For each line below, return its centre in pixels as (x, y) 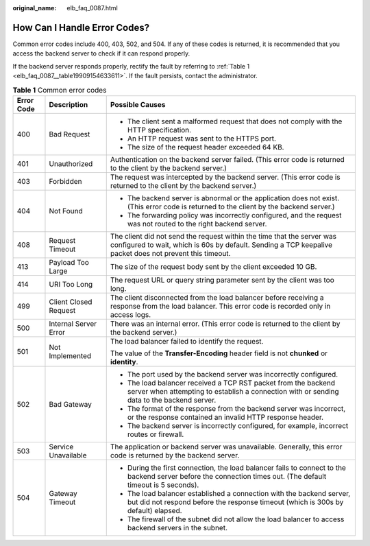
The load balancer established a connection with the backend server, (239, 493)
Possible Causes (138, 104)
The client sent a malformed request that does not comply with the (235, 121)
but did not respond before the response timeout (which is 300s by (235, 502)
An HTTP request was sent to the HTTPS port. (202, 139)
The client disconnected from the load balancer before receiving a (217, 297)
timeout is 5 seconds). (163, 485)
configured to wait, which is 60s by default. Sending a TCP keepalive (221, 245)
